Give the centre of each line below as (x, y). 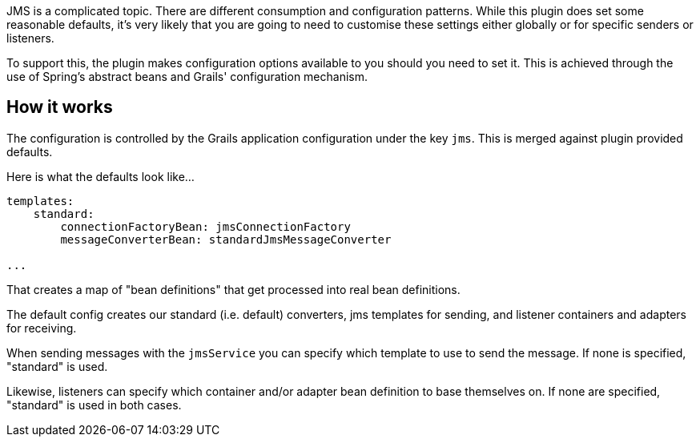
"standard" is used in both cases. (94, 405)
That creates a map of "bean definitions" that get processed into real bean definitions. (233, 289)
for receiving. (42, 328)
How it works (60, 107)
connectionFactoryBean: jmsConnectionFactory (205, 226)
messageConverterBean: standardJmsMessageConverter (226, 239)
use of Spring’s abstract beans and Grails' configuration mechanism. (187, 77)
